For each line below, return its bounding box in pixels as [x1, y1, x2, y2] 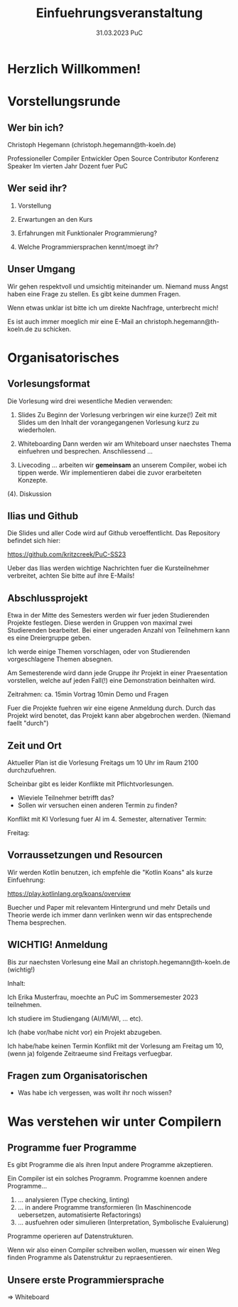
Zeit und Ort [7, 739, 63, 751]
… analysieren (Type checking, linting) [17, 1195, 130, 1204]
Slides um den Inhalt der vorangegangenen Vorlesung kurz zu [17, 418, 200, 426]
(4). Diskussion [7, 489, 52, 498]
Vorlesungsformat [7, 378, 90, 390]
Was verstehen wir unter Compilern [7, 1114, 222, 1129]
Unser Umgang [7, 263, 76, 275]
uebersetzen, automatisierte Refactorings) [17, 1210, 142, 1220]
